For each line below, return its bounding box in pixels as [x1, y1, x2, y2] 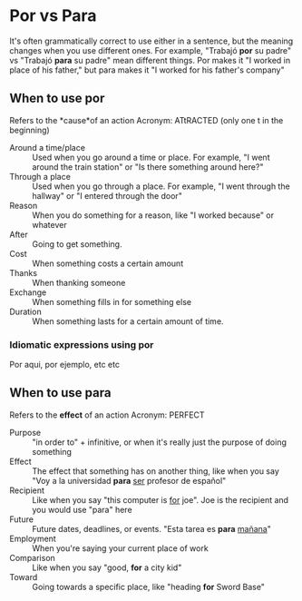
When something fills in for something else [32, 296, 192, 307]
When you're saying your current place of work [32, 542, 209, 554]
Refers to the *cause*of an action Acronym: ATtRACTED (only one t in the [9, 114, 284, 125]
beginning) [9, 124, 50, 135]
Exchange [9, 287, 47, 298]
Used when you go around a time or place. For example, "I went [32, 152, 270, 163]
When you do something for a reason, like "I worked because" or [32, 210, 275, 221]
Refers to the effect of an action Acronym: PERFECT [9, 409, 206, 420]
